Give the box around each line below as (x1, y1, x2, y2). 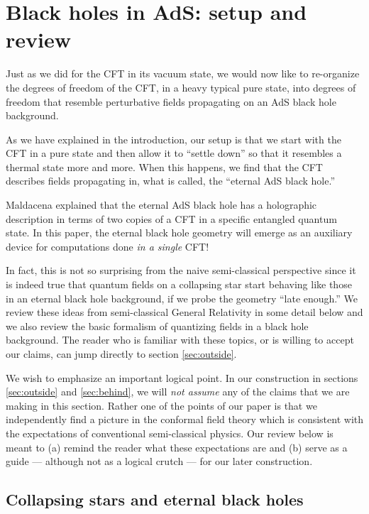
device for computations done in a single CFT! (6, 239, 209, 253)
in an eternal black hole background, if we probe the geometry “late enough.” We (6, 290, 358, 305)
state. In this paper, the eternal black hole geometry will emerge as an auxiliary (6, 225, 353, 240)
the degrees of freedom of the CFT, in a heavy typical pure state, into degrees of (6, 80, 356, 94)
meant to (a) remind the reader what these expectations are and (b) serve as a (6, 439, 348, 454)
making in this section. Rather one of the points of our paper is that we (6, 398, 317, 412)
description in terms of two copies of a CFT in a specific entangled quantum (6, 211, 337, 226)
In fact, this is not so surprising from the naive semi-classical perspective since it (6, 263, 356, 278)
